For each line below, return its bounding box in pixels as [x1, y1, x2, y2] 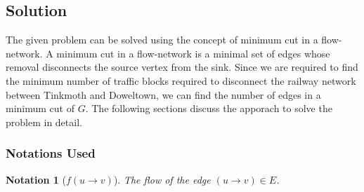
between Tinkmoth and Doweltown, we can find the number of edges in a [6, 87, 321, 102]
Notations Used [6, 144, 96, 162]
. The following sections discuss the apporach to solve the [85, 101, 332, 116]
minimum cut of [6, 101, 74, 116]
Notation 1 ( [6, 172, 66, 186]
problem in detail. [6, 114, 82, 129]
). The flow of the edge [113, 172, 211, 186]
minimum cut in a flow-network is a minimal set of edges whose [56, 46, 330, 60]
